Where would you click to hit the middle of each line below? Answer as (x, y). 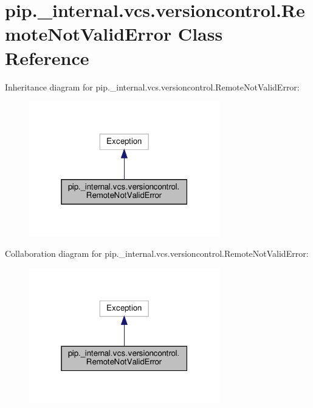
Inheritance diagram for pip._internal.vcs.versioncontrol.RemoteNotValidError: (152, 87)
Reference (47, 57)
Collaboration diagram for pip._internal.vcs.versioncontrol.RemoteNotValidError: (157, 253)
